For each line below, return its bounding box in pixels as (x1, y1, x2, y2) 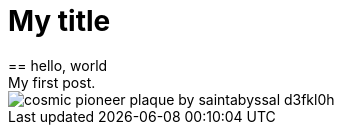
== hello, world (8, 56, 108, 74)
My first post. (8, 73, 96, 91)
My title (8, 4, 111, 38)
